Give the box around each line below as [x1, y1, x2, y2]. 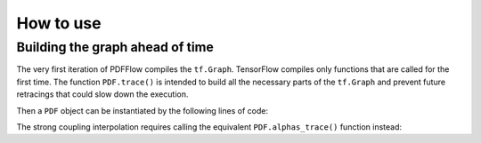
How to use [16, 13, 102, 33]
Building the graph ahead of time [16, 39, 214, 55]
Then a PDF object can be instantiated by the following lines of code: [16, 105, 269, 115]
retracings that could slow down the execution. [16, 89, 189, 99]
